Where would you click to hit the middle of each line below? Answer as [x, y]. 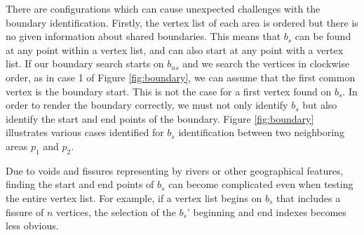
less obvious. [32, 226]
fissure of [25, 211]
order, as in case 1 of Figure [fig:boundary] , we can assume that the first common [181, 77]
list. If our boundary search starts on [85, 63]
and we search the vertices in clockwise [266, 63]
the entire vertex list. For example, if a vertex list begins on [134, 197]
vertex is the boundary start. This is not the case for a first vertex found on [169, 91]
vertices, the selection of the [116, 211]
